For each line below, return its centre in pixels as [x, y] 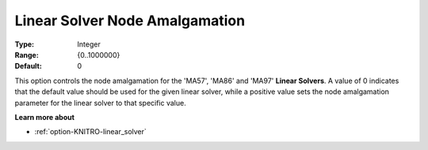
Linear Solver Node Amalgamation [130, 21]
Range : [27, 54]
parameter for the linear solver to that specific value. [100, 103]
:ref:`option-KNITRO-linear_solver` [90, 132]
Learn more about [45, 117]
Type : [25, 44]
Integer [89, 44]
